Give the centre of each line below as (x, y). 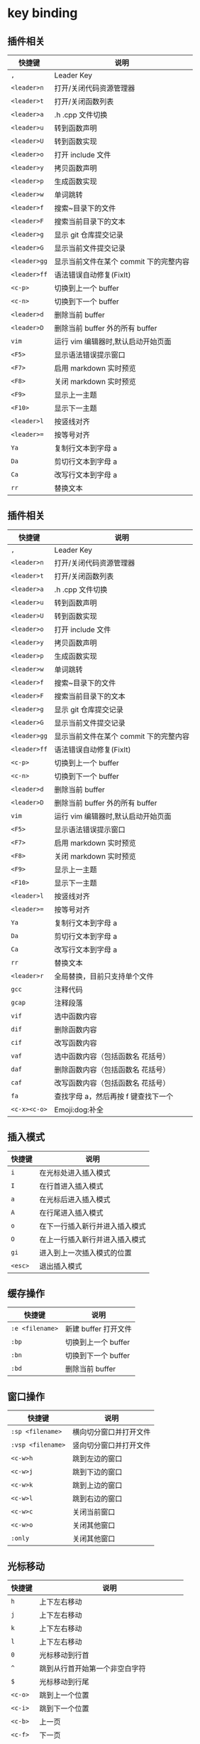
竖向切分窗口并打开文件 (111, 1445)
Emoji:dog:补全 (79, 1110)
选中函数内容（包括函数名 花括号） (112, 1056)
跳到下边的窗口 (97, 1472)
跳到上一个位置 (65, 1696)
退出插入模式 (61, 1266)
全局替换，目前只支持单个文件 (104, 976)
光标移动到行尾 (65, 1682)
